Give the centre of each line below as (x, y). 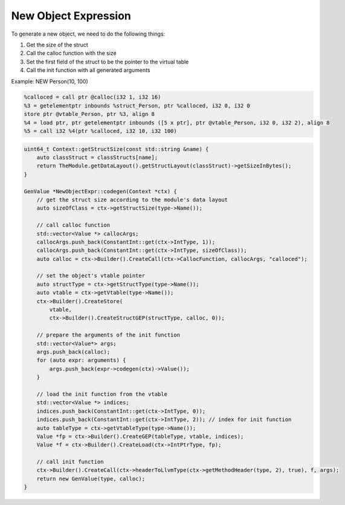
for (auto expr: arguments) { (81, 360)
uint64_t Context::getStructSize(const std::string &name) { (116, 149)
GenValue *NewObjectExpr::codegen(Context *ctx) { (101, 191)
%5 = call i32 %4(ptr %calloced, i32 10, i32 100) (101, 131)
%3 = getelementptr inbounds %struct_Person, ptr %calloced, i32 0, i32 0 (137, 105)
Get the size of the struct (57, 45)
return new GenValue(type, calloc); (91, 478)
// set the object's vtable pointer (91, 276)
